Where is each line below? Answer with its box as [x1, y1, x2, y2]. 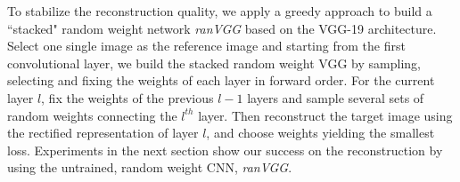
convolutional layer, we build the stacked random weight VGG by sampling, [7, 53, 421, 72]
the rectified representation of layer [7, 123, 199, 142]
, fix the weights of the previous [41, 88, 214, 107]
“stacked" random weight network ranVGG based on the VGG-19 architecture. [7, 19, 437, 37]
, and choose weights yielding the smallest [206, 123, 435, 142]
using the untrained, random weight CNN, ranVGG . [7, 158, 292, 177]
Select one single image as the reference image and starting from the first [7, 36, 406, 55]
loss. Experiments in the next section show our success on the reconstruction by [7, 140, 443, 159]
